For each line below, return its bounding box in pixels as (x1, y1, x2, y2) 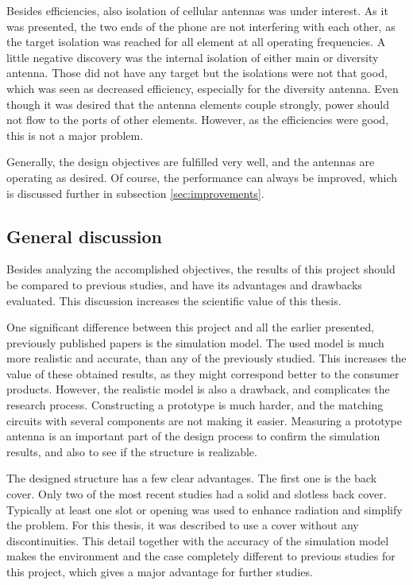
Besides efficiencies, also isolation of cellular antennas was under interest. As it (6, 2, 388, 18)
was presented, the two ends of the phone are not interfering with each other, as (6, 17, 396, 34)
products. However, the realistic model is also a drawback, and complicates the (6, 381, 390, 397)
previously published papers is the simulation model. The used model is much (6, 334, 384, 351)
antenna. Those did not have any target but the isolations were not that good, (6, 64, 388, 81)
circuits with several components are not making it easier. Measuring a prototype (6, 412, 402, 428)
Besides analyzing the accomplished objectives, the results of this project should (6, 261, 396, 277)
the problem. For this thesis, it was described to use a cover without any (6, 517, 359, 533)
